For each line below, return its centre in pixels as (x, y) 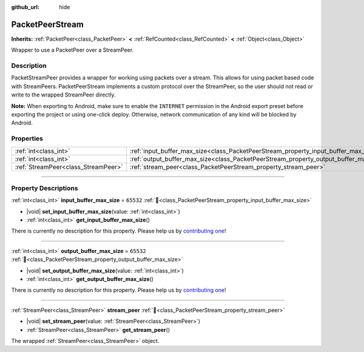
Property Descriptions (45, 188)
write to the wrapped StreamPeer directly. (63, 95)
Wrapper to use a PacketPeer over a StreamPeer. (72, 50)
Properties (27, 138)
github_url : (25, 7)
